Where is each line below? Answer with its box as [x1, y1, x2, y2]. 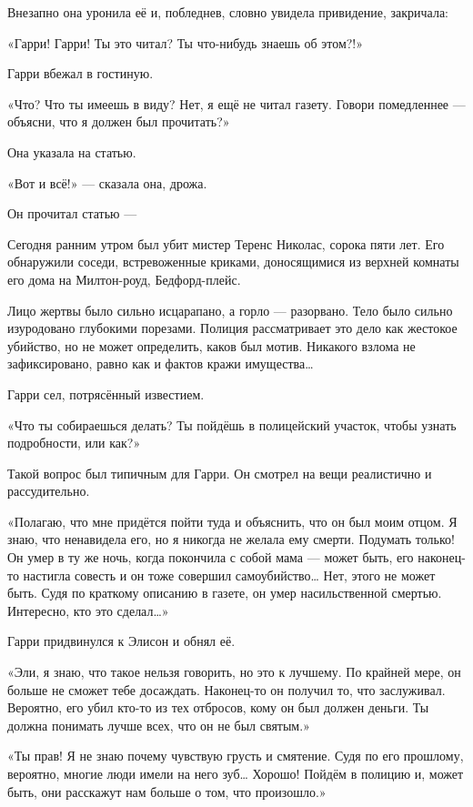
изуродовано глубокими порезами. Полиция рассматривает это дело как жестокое [7, 318, 458, 338]
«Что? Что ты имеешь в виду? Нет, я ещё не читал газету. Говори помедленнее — [7, 94, 466, 113]
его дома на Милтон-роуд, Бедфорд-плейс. [7, 269, 241, 288]
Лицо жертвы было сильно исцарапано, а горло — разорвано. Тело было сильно [7, 300, 453, 319]
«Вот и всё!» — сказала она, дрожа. [7, 173, 207, 192]
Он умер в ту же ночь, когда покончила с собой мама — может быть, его [7, 548, 414, 567]
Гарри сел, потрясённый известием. [7, 384, 205, 403]
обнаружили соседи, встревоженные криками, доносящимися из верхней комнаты [7, 252, 459, 271]
